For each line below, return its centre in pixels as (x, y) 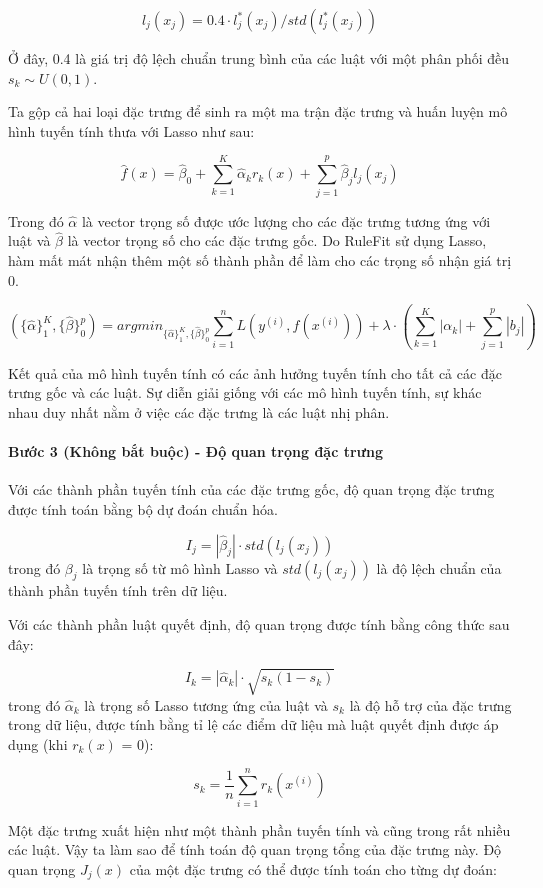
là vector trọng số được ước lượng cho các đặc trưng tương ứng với (286, 220)
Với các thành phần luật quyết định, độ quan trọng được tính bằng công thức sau (259, 623)
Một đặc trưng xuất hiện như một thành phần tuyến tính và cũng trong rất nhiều (259, 829)
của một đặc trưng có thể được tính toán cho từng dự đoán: (313, 868)
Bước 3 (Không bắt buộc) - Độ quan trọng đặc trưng (195, 451)
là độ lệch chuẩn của (439, 567)
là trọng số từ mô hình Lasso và (180, 567)
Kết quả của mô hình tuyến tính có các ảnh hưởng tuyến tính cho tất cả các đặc (255, 372)
